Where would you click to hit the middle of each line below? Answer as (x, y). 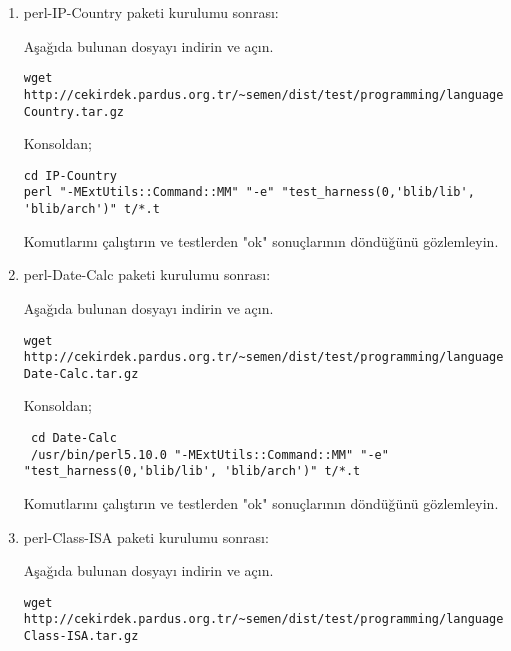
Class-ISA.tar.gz (81, 636)
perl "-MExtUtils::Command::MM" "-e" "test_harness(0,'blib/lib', (249, 192)
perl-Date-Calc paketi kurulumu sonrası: (147, 274)
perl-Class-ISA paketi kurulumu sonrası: (146, 536)
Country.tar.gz (74, 111)
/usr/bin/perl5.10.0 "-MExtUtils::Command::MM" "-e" (209, 454)
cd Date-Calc (73, 438)
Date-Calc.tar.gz (81, 373)
